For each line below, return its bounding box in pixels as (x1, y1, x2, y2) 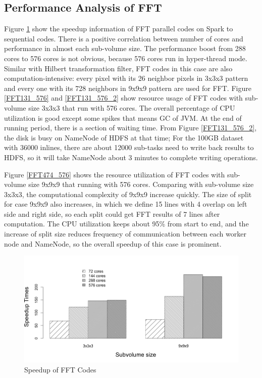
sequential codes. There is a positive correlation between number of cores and (4, 33, 243, 43)
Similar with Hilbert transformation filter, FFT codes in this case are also (4, 63, 233, 73)
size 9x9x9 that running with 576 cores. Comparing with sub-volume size (28, 179, 254, 190)
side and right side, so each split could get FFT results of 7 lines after (4, 208, 220, 219)
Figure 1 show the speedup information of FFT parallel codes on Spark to (4, 23, 233, 34)
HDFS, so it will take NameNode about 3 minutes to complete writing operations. (4, 152, 258, 162)
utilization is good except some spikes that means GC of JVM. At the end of (4, 112, 242, 123)
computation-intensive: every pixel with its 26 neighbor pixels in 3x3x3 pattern (4, 73, 248, 83)
